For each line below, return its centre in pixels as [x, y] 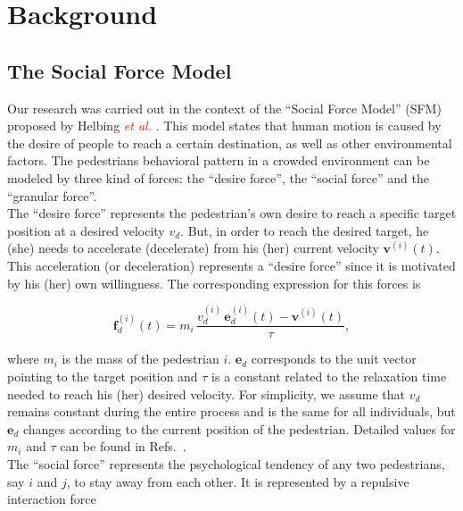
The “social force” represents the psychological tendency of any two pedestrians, [226, 463]
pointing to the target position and [103, 376]
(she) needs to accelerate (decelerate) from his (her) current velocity [193, 248]
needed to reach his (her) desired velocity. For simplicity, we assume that [206, 394]
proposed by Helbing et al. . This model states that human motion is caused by [224, 126]
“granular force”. [52, 195]
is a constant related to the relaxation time [329, 376]
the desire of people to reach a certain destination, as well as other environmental [230, 142]
